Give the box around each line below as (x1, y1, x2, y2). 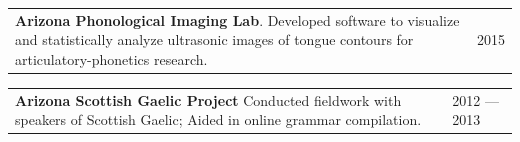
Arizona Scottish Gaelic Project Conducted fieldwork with (15, 89, 402, 110)
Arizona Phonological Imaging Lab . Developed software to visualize (15, 9, 460, 30)
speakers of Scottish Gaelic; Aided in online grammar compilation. (15, 109, 422, 130)
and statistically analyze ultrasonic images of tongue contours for (15, 29, 414, 50)
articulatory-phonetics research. (15, 48, 208, 69)
